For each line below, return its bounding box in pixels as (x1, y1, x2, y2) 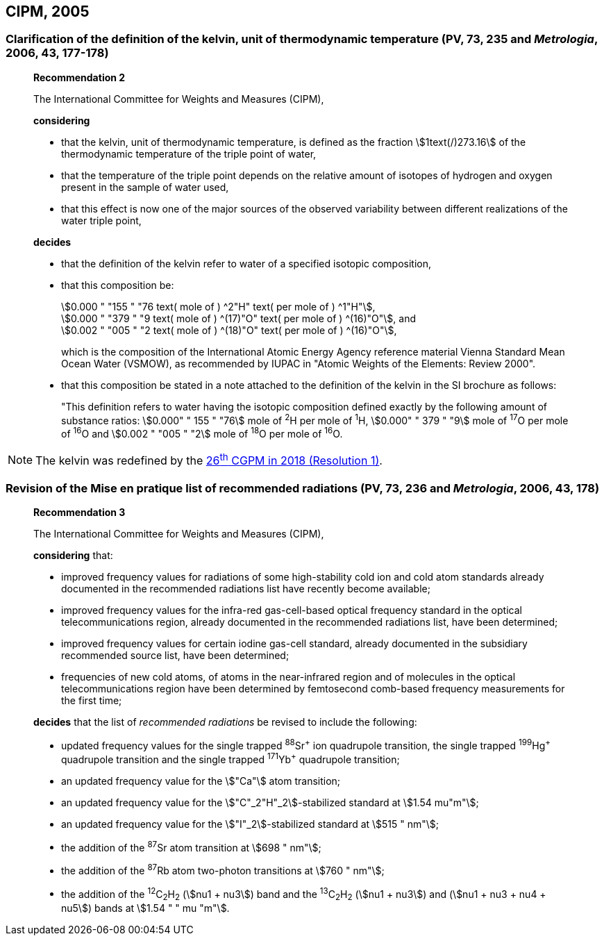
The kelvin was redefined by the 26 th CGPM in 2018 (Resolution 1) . (35, 451, 383, 468)
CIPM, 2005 (6, 3, 90, 20)
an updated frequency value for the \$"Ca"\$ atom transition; (61, 774, 341, 787)
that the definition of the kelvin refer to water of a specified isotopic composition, (61, 257, 431, 269)
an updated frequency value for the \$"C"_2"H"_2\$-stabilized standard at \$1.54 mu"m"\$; (61, 796, 479, 808)
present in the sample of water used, (61, 181, 229, 193)
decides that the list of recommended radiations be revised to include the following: (33, 716, 417, 728)
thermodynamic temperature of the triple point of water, (61, 147, 317, 160)
